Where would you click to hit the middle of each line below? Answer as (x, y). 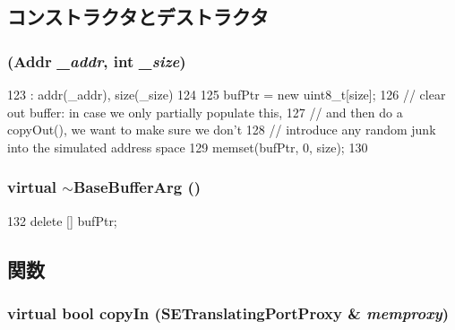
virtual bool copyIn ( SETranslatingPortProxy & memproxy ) (228, 313)
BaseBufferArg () (137, 187)
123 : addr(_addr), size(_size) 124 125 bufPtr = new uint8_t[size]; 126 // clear (227, 94)
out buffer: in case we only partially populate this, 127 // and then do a (205, 112)
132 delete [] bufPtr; (62, 220)
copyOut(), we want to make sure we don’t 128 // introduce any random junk (222, 130)
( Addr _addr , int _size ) (97, 61)
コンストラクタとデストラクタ (138, 17)
